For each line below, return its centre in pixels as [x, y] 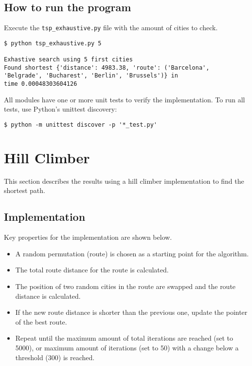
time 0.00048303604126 [41, 84]
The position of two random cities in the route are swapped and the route [126, 286]
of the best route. [41, 321]
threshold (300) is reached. [55, 357]
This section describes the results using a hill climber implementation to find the [124, 181]
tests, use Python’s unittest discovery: [61, 109]
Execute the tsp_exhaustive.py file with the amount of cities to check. [111, 28]
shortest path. [25, 190]
